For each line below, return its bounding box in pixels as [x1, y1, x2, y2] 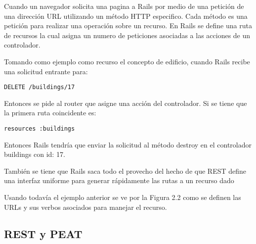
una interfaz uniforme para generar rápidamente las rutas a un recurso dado [4, 175, 234, 186]
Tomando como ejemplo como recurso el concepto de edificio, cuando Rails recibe [4, 56, 250, 66]
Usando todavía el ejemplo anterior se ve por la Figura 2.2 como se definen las [4, 192, 241, 202]
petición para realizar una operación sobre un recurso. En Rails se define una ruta [4, 20, 252, 31]
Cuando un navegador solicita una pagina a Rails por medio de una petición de [4, 1, 244, 11]
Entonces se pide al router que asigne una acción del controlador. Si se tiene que [4, 98, 247, 108]
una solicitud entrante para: [4, 66, 88, 76]
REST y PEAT [4, 226, 83, 241]
